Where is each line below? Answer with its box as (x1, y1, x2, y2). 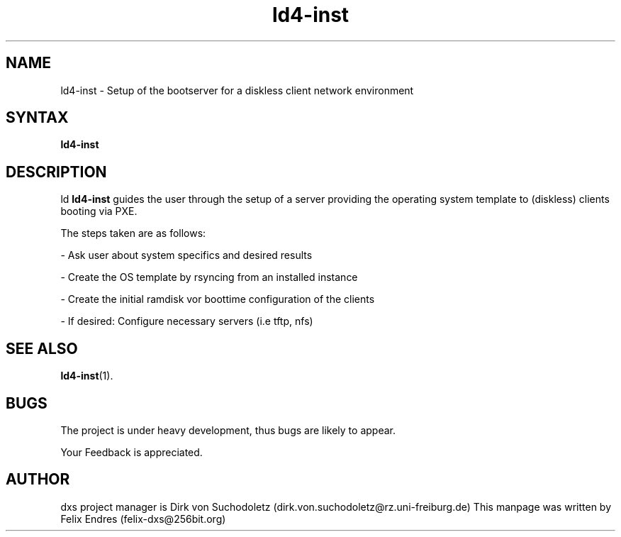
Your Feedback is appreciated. (60, 445, 203, 458)
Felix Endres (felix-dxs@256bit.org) (60, 512, 226, 525)
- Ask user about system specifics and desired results (60, 249, 313, 262)
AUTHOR (6, 470, 70, 489)
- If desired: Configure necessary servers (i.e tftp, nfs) (60, 315, 313, 328)
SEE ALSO (6, 339, 78, 358)
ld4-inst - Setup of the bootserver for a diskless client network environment (60, 84, 414, 96)
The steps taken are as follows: (60, 227, 206, 240)
